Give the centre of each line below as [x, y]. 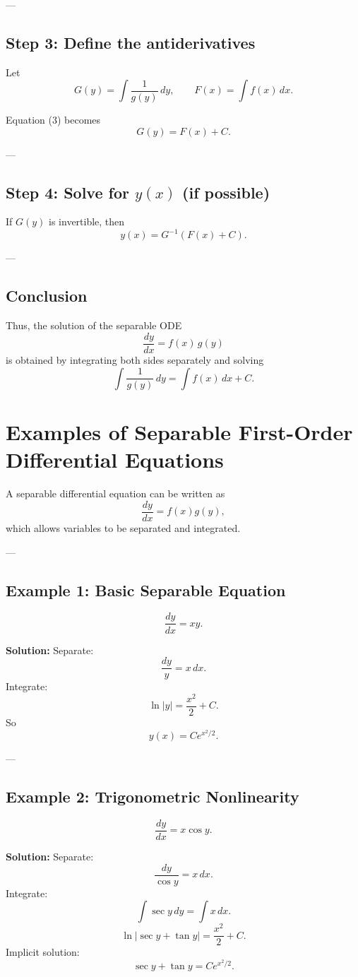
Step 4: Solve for [67, 192]
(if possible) [226, 192]
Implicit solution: [43, 952]
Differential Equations [115, 460]
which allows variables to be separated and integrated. [123, 528]
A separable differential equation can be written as [115, 493]
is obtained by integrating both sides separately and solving [135, 359]
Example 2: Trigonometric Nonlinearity [153, 797]
